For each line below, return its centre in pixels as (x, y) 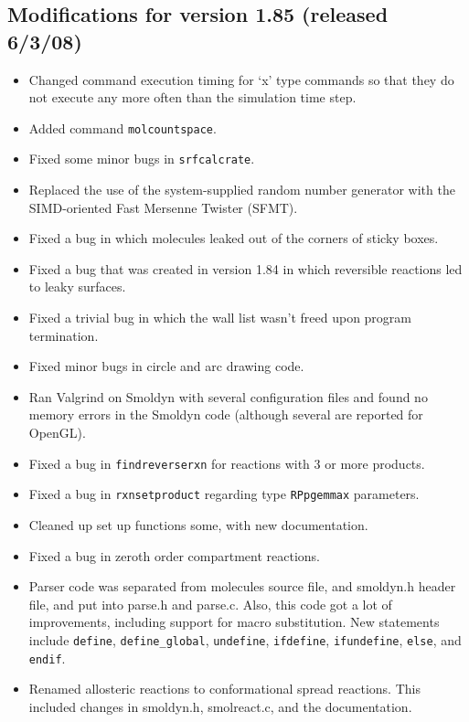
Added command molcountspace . (123, 127)
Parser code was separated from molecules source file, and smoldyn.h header (242, 586)
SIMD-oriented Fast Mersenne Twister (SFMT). (163, 207)
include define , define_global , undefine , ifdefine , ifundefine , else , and (245, 639)
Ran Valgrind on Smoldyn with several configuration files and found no (228, 396)
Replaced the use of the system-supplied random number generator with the (242, 190)
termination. (64, 335)
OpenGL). (57, 433)
